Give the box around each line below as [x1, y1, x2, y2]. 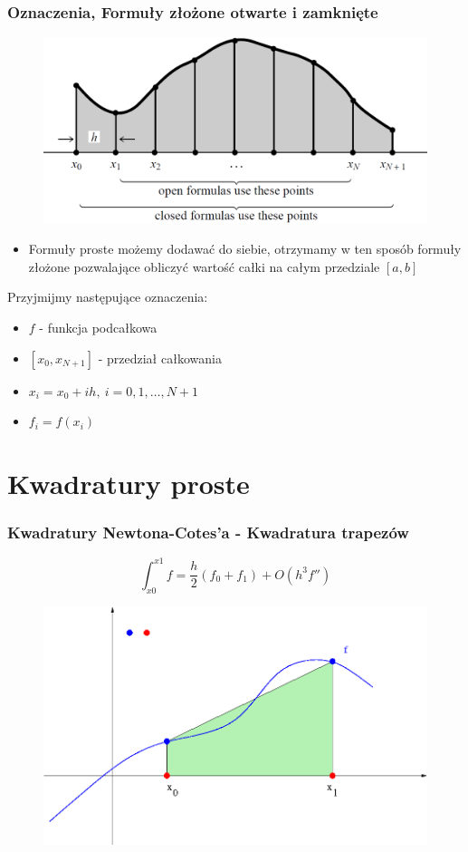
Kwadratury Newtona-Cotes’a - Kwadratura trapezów [7, 521, 409, 544]
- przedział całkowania [98, 348, 222, 367]
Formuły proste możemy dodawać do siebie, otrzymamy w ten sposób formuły [28, 239, 462, 258]
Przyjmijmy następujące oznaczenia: [7, 287, 208, 306]
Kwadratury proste [7, 464, 250, 501]
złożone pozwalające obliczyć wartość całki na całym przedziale [28, 257, 380, 276]
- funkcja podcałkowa [39, 317, 158, 336]
